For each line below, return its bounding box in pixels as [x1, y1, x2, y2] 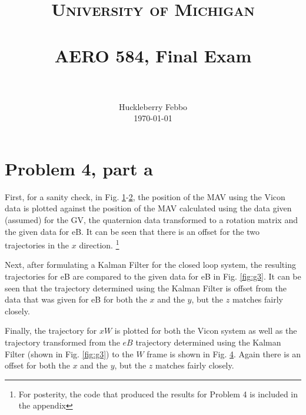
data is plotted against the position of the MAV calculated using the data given [5, 202, 292, 214]
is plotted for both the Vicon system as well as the [114, 324, 297, 337]
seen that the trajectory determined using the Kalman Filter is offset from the [5, 281, 287, 294]
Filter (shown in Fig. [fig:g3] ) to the [5, 347, 134, 360]
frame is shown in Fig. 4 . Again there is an [147, 347, 301, 360]
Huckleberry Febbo [118, 100, 188, 112]
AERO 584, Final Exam [54, 43, 252, 67]
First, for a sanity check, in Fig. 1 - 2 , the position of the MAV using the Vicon [5, 190, 285, 202]
